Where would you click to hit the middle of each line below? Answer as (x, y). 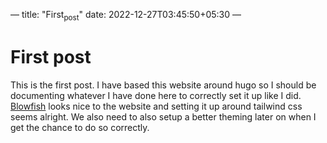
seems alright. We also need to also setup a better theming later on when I (163, 116)
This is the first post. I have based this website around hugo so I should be (163, 85)
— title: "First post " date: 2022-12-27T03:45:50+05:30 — (126, 16)
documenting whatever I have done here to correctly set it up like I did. (156, 95)
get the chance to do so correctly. (80, 127)
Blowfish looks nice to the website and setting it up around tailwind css (156, 106)
